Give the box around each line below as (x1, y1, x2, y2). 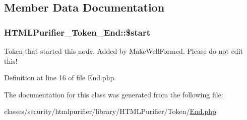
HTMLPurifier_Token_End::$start (4, 26, 151, 38)
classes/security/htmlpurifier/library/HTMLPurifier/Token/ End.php (4, 106, 216, 116)
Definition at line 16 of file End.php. (4, 72, 116, 83)
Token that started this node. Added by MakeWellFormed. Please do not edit (4, 46, 243, 56)
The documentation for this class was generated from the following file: (4, 89, 223, 99)
